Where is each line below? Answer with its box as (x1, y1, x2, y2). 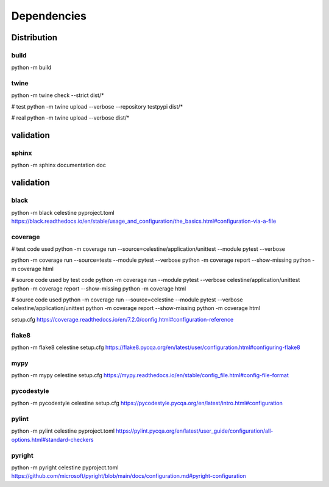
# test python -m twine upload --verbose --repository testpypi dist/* (11, 103, 183, 110)
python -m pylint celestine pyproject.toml (11, 427, 115, 435)
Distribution (11, 32, 58, 43)
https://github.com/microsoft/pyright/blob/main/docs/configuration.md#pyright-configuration (11, 472, 246, 480)
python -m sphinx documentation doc (11, 162, 106, 169)
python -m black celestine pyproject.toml (11, 209, 115, 216)
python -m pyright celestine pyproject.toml (11, 464, 119, 471)
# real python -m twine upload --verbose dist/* (11, 114, 130, 121)
